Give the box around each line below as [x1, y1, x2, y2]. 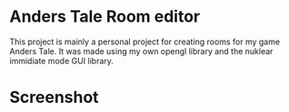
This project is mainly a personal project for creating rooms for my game [9, 36, 280, 47]
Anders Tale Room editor [9, 6, 201, 27]
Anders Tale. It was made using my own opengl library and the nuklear [9, 45, 274, 56]
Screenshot [9, 88, 99, 107]
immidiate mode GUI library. [9, 55, 114, 66]
